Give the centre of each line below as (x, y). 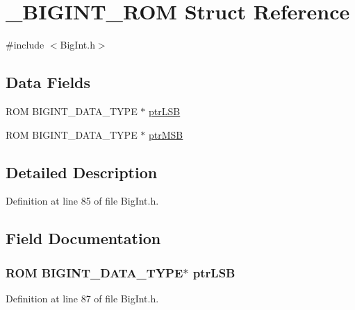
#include (25, 45)
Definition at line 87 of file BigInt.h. (82, 298)
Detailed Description (82, 172)
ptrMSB (166, 134)
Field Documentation (83, 238)
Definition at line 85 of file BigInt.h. (82, 201)
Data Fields (48, 82)
